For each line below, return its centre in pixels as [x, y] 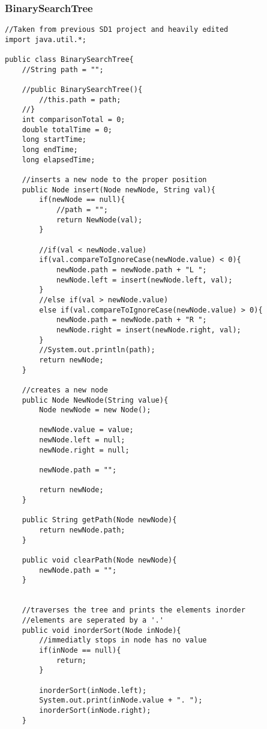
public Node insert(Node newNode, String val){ [118, 190]
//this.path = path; [80, 99]
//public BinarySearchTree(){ [82, 90]
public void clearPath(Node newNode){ [99, 560]
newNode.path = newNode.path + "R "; [131, 320]
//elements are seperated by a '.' [93, 620]
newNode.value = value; [86, 430]
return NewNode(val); [99, 220]
